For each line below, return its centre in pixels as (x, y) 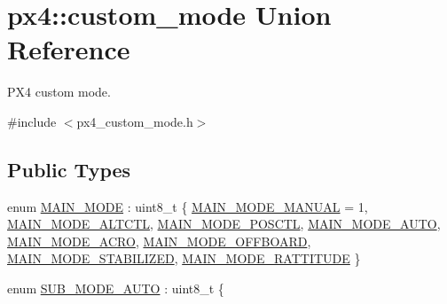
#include (32, 121)
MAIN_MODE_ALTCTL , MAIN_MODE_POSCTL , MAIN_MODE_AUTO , (224, 224)
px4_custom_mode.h (135, 121)
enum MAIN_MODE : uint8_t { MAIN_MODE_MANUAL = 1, (188, 206)
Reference (69, 49)
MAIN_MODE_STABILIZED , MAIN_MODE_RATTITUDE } (184, 258)
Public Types (69, 169)
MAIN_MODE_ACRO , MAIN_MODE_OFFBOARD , (159, 241)
